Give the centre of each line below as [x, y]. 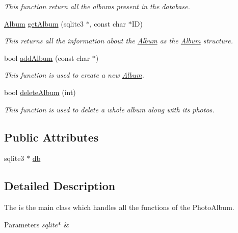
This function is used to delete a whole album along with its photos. [109, 109]
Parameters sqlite [31, 224]
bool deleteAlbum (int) [40, 92]
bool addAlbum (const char [47, 57]
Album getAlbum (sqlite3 [44, 23]
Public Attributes [51, 137]
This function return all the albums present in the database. [97, 6]
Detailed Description [60, 186]
